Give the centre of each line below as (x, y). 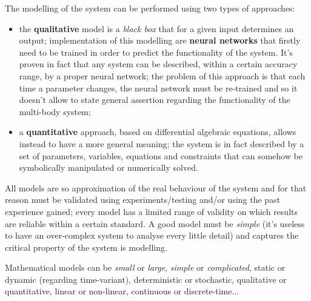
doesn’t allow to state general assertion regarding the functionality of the (155, 100)
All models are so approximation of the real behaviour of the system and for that (156, 187)
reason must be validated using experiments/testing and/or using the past (143, 200)
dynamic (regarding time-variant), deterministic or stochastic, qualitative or (146, 279)
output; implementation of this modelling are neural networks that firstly (160, 40)
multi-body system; (55, 111)
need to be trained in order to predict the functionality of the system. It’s (156, 52)
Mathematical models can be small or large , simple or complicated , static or (145, 267)
